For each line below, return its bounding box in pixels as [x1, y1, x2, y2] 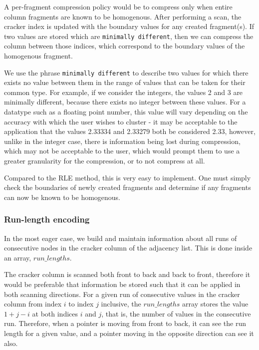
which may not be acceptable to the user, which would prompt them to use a [4, 145, 240, 156]
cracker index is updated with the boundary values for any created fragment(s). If [4, 21, 254, 31]
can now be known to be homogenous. [4, 191, 121, 202]
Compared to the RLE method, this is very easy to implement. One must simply [4, 172, 251, 182]
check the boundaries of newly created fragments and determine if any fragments [4, 182, 251, 192]
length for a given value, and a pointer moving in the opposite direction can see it [4, 327, 254, 338]
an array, [4, 252, 31, 262]
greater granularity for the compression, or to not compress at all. [4, 155, 205, 166]
